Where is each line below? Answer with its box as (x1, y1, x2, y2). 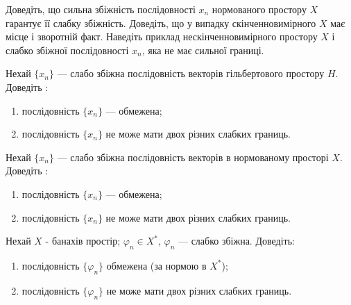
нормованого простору (212, 2, 307, 16)
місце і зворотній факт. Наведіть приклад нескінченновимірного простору (6, 29, 318, 44)
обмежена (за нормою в (106, 258, 207, 272)
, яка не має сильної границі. (142, 42, 264, 57)
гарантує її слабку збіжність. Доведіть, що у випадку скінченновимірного (6, 15, 316, 30)
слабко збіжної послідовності (6, 42, 129, 57)
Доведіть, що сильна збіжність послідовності (6, 2, 196, 16)
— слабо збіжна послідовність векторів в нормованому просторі (57, 149, 329, 164)
